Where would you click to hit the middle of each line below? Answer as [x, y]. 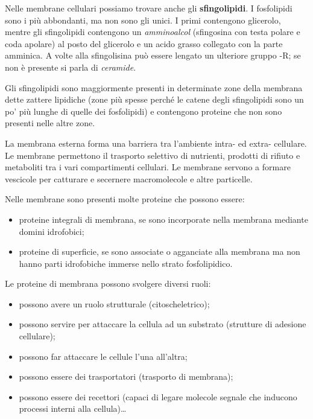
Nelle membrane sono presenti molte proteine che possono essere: [125, 199]
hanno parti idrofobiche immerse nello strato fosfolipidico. [126, 263]
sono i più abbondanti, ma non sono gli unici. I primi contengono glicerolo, [143, 20]
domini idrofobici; [52, 231]
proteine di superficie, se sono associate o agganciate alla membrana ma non [160, 251]
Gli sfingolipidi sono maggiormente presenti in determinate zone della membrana [154, 87]
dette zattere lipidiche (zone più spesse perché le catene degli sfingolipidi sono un [154, 99]
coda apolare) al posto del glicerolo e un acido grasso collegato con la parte [144, 43]
